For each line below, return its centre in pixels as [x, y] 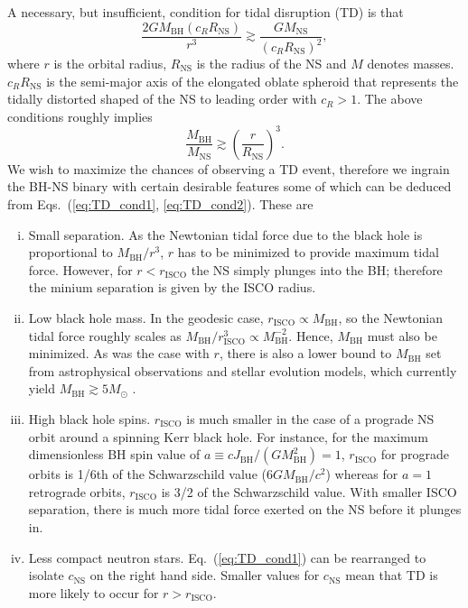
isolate [46, 575]
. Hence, [311, 335]
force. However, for [80, 269]
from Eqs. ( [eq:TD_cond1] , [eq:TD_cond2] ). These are [160, 204]
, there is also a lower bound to [305, 353]
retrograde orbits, [77, 491]
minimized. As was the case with [119, 353]
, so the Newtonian [390, 318]
